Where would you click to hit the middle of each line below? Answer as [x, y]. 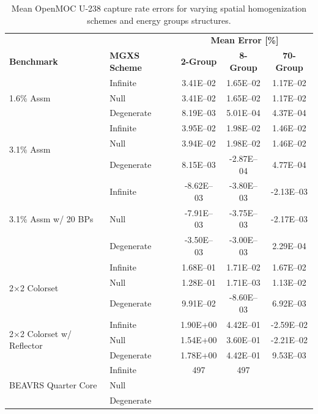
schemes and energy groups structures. [159, 20]
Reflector [26, 345]
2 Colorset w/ [46, 333]
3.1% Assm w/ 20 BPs [51, 218]
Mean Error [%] [245, 40]
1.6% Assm [30, 97]
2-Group [199, 61]
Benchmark [34, 61]
